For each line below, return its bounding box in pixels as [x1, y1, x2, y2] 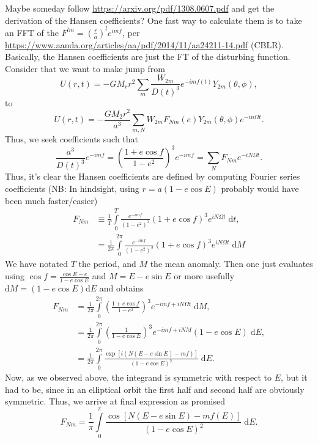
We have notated [5, 257, 68, 270]
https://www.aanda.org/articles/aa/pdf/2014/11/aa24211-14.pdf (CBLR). [5, 38, 284, 51]
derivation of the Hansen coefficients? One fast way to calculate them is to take [5, 13, 302, 26]
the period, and [78, 257, 136, 270]
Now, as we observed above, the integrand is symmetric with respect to [5, 370, 272, 383]
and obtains [99, 281, 144, 294]
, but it [281, 370, 308, 383]
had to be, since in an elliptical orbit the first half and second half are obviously [5, 383, 305, 395]
